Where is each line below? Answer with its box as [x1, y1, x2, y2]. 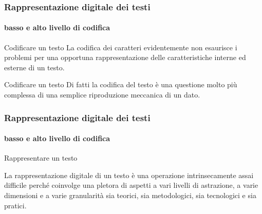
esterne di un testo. [4, 62, 65, 72]
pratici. [4, 200, 27, 210]
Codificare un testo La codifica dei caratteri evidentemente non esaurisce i [4, 42, 237, 52]
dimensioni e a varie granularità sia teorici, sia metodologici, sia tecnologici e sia [4, 190, 256, 201]
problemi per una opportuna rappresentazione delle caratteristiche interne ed [4, 52, 246, 63]
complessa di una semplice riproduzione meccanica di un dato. [4, 89, 200, 100]
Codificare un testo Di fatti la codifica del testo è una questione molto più [4, 79, 237, 90]
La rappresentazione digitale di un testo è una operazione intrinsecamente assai [4, 169, 254, 180]
